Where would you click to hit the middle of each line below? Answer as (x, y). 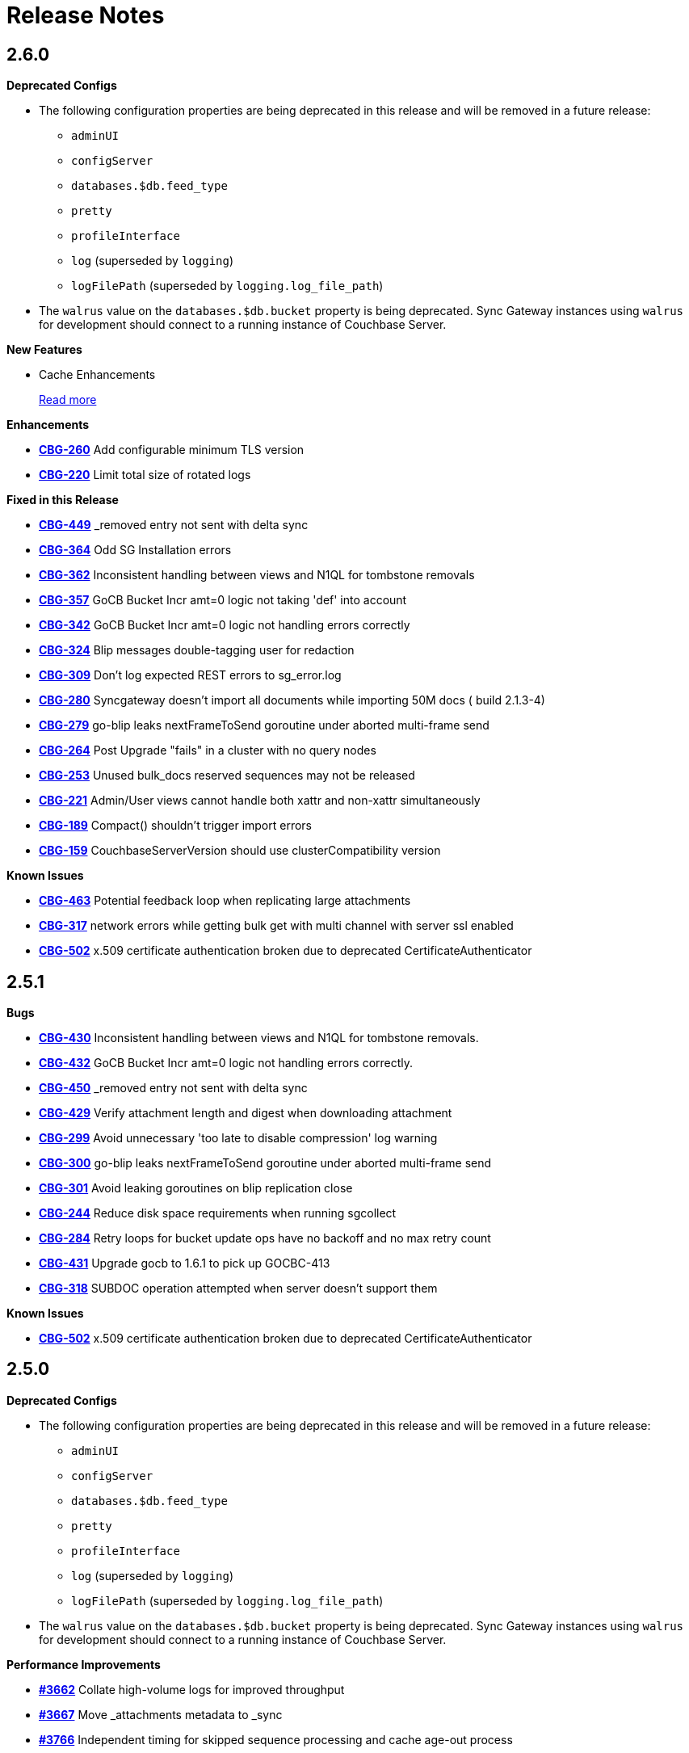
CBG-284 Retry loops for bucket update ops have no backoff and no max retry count (265, 1238)
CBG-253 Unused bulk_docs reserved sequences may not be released (227, 776)
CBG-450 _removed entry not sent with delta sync (173, 1088)
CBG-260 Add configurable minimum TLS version (172, 450)
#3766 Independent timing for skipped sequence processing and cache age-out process (276, 1739)
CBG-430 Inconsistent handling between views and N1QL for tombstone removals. (259, 1038)
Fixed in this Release (63, 500)
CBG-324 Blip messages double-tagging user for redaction (197, 650)
